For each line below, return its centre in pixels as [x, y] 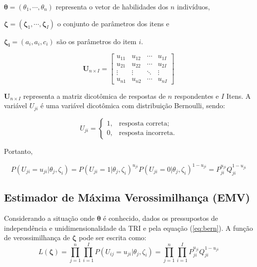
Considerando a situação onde [49, 218]
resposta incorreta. [147, 133]
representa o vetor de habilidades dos [112, 6]
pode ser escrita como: [113, 237]
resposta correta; [144, 124]
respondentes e [197, 96]
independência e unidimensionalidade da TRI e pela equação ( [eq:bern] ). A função [128, 228]
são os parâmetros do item [97, 41]
